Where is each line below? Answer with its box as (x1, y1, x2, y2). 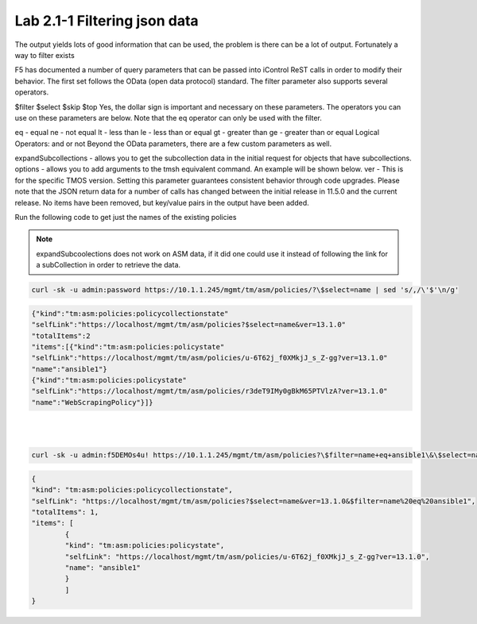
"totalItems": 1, (31, 507, 99, 516)
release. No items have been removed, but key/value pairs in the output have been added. (14, 198, 309, 207)
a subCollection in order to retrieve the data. (36, 260, 181, 270)
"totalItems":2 (31, 331, 91, 341)
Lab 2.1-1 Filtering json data (14, 12, 199, 29)
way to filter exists (14, 50, 75, 60)
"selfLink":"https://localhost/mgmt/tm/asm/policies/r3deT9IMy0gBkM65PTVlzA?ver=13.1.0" (31, 387, 389, 396)
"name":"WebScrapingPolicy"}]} (31, 398, 154, 406)
